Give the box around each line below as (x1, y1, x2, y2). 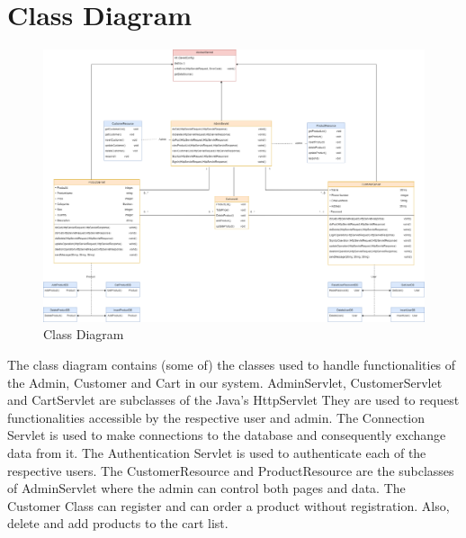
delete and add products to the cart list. (7, 514, 229, 533)
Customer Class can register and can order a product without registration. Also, (7, 496, 450, 515)
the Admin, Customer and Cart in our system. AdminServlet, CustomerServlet (7, 372, 443, 391)
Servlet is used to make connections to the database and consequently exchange (7, 426, 446, 444)
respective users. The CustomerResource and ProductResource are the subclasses (7, 461, 454, 480)
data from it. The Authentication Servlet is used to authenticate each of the (7, 443, 426, 462)
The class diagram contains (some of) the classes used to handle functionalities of (7, 354, 456, 373)
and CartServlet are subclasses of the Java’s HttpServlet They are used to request (7, 390, 460, 409)
